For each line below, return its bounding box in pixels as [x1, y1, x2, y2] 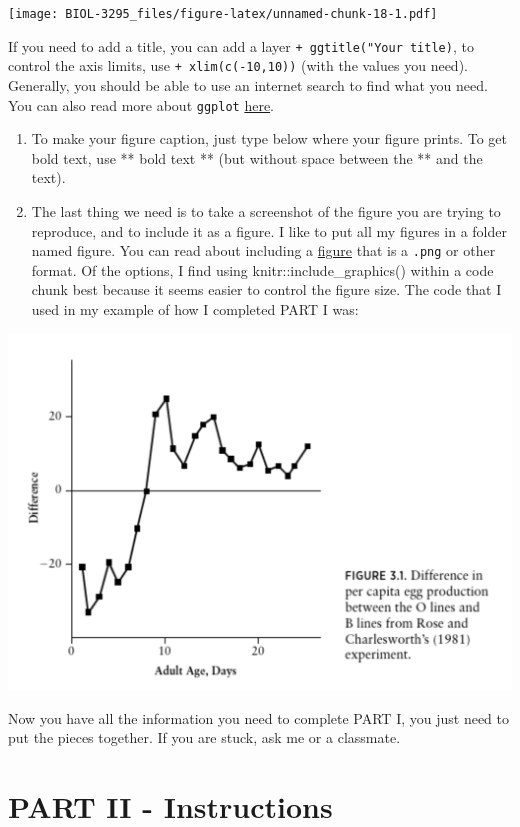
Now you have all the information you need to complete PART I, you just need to [8, 707, 509, 728]
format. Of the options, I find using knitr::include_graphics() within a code [31, 259, 494, 280]
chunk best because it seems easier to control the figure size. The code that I [31, 279, 502, 300]
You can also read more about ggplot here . [8, 94, 275, 115]
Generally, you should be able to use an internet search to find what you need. [8, 74, 488, 95]
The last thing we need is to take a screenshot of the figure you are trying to [31, 201, 501, 221]
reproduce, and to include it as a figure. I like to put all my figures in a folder [31, 220, 507, 241]
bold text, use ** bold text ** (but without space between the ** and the [31, 147, 483, 168]
